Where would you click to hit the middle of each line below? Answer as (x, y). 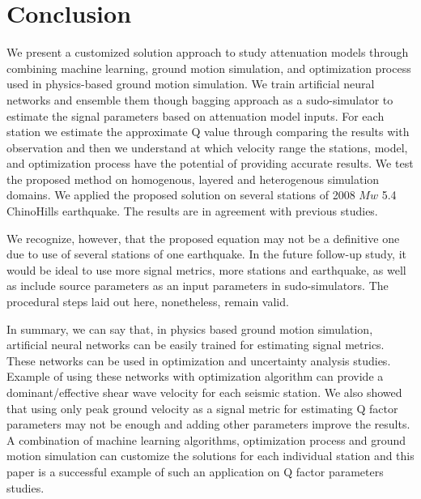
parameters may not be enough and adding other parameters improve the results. (208, 424)
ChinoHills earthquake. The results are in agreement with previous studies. (192, 211)
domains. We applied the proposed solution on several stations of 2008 (181, 195)
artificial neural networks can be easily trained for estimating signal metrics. (196, 345)
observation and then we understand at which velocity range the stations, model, (207, 147)
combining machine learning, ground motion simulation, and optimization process (209, 68)
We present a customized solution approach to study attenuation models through (208, 52)
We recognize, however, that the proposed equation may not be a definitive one (203, 238)
